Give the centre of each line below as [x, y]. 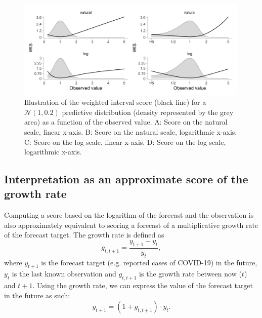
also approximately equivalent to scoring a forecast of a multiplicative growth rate [131, 225]
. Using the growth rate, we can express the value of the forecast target [143, 285]
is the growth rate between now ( [190, 274]
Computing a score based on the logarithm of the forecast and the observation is [129, 215]
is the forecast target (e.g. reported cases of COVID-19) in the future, [149, 262]
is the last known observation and [64, 274]
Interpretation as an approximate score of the [126, 179]
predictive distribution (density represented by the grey [148, 112]
